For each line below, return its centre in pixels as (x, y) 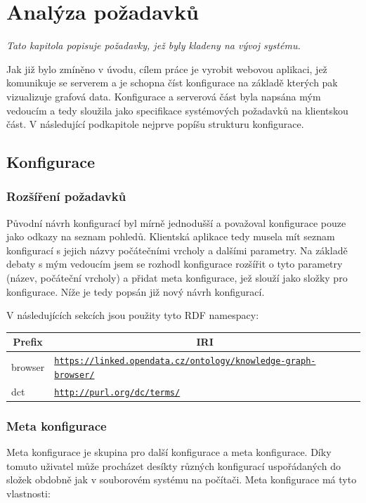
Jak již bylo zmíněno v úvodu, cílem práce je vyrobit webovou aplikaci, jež (167, 68)
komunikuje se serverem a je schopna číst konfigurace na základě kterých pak (172, 83)
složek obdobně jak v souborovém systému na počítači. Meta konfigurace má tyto (182, 479)
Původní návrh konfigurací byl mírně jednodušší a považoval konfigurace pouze (176, 222)
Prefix (28, 342)
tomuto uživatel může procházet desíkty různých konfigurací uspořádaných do (174, 465)
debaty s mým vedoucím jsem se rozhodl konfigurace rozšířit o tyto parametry (175, 264)
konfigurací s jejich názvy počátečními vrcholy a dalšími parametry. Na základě (177, 250)
